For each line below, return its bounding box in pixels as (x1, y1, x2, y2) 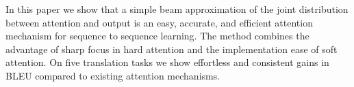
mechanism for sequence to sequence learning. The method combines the (5, 29, 309, 43)
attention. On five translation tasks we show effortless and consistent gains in (5, 55, 329, 69)
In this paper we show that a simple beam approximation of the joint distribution (5, 2, 349, 16)
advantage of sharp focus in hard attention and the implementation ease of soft (5, 41, 338, 56)
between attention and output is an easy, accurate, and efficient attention (5, 15, 313, 29)
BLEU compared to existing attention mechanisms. (5, 68, 220, 82)
